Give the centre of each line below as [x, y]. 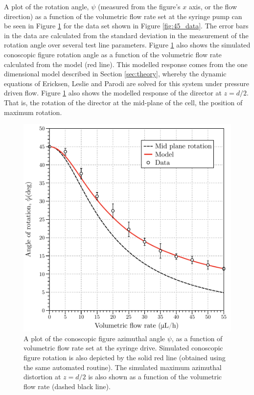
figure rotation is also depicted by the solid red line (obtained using [125, 357]
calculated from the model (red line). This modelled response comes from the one [126, 64]
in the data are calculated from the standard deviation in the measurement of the [126, 35]
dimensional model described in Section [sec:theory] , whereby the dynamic [115, 74]
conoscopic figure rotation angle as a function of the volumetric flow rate [113, 54]
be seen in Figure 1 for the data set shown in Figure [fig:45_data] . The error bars [126, 26]
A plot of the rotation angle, [46, 6]
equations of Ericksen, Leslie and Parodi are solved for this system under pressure [127, 83]
